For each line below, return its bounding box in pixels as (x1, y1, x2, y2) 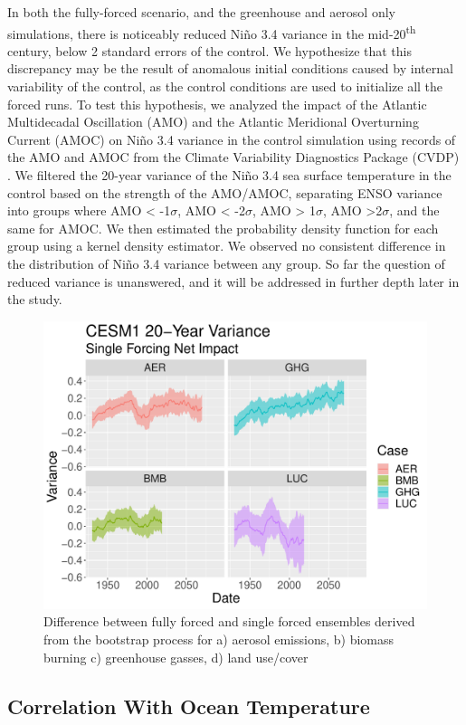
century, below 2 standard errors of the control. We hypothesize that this (7, 41, 413, 60)
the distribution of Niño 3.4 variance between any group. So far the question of (7, 253, 445, 272)
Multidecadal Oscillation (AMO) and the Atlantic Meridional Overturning (7, 112, 419, 131)
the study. (7, 290, 62, 309)
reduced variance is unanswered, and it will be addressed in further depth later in (7, 272, 460, 291)
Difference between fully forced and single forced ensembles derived (43, 612, 415, 631)
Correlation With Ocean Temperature (7, 692, 370, 720)
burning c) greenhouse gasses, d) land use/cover (43, 647, 309, 666)
